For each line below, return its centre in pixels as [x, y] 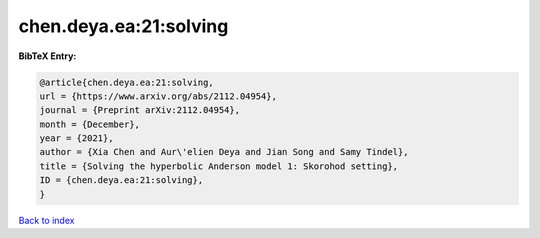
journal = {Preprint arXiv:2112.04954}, [139, 110]
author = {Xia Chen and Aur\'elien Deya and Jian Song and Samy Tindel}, [224, 152]
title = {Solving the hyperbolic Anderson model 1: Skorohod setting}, [219, 166]
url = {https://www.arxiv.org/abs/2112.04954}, [158, 96]
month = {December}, [89, 124]
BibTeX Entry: [47, 56]
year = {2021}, [76, 138]
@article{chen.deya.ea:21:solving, [126, 82]
